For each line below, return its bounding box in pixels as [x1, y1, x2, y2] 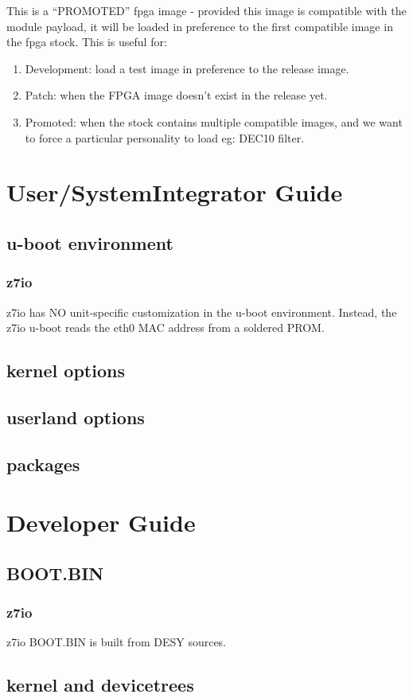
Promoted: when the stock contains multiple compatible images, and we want [25, 113, 403, 130]
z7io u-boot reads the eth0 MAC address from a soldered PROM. [6, 319, 325, 336]
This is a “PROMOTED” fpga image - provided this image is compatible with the [6, 2, 407, 18]
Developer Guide [6, 506, 196, 539]
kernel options [6, 358, 125, 383]
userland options [6, 404, 145, 429]
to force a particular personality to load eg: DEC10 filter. [25, 129, 305, 146]
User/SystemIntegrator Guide [6, 176, 343, 209]
